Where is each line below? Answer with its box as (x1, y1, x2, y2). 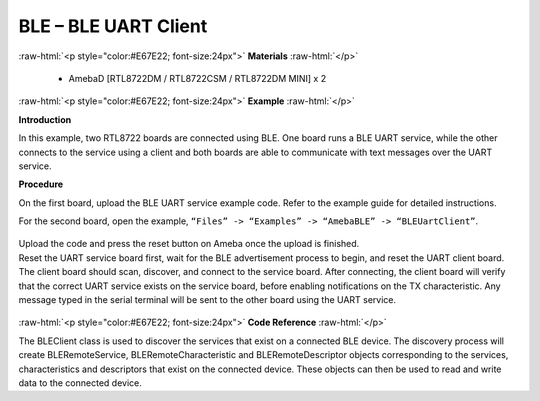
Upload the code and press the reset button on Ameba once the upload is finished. (18, 238, 360, 250)
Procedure (18, 178, 64, 190)
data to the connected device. (18, 376, 142, 389)
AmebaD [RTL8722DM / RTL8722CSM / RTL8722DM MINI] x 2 (68, 72, 327, 84)
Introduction (18, 113, 72, 125)
